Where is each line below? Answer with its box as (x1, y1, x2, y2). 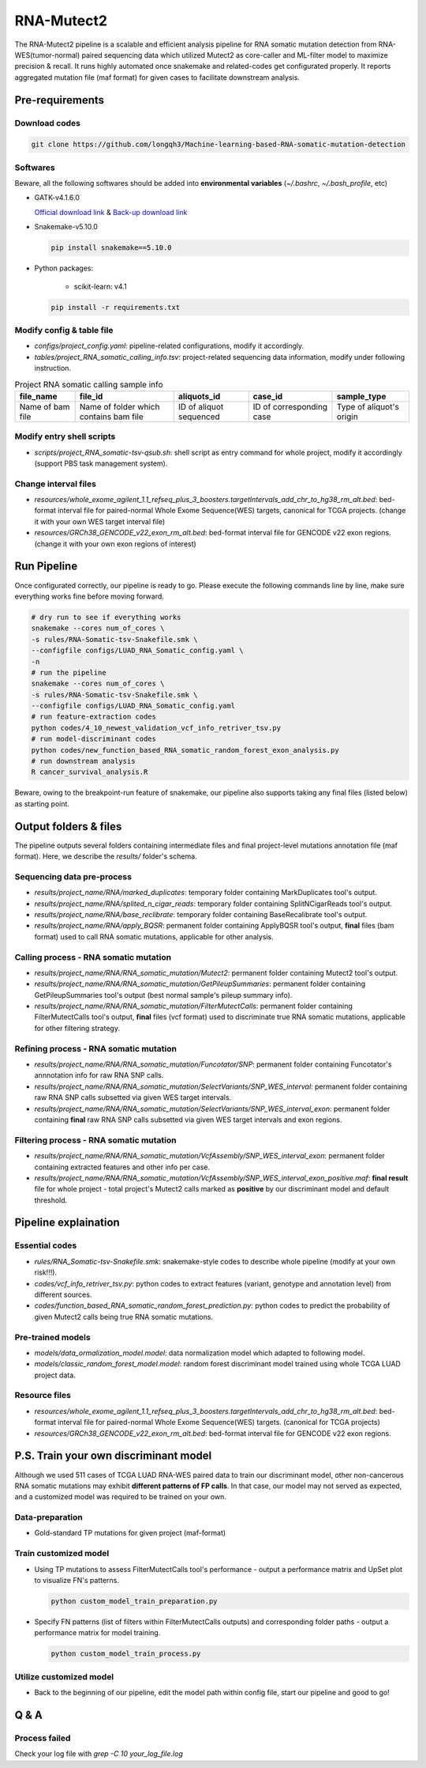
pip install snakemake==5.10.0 (50, 244, 173, 252)
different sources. (34, 1290, 92, 1299)
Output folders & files (14, 819, 122, 833)
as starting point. (14, 799, 70, 808)
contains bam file (79, 411, 144, 422)
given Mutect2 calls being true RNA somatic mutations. (34, 1312, 213, 1321)
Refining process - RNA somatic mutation (14, 1043, 177, 1054)
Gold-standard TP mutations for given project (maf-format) (34, 1528, 226, 1538)
